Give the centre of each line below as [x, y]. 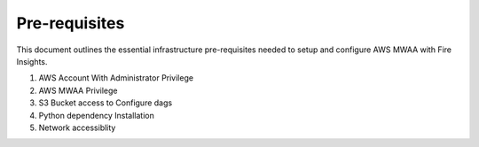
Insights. [32, 61]
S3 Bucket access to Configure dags [106, 103]
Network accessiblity [77, 128]
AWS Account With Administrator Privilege [116, 78]
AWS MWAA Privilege [78, 90]
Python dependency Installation [96, 115]
